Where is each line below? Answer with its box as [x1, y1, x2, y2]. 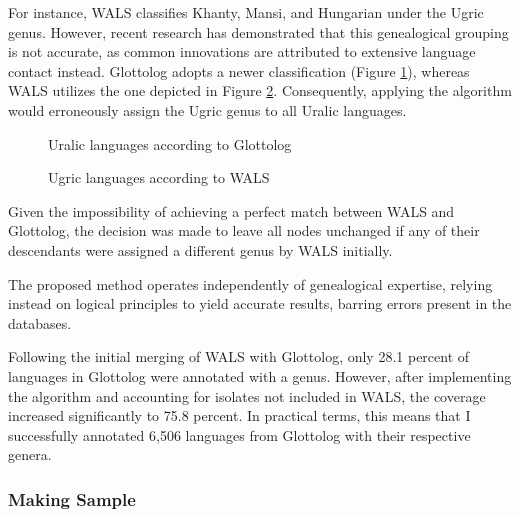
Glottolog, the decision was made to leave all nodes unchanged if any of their [8, 220, 480, 241]
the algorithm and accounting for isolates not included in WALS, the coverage [8, 385, 486, 406]
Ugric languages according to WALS [48, 167, 270, 188]
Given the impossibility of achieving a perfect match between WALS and [8, 200, 455, 221]
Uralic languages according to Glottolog [48, 133, 292, 154]
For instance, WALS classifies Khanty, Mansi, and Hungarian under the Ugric [8, 2, 484, 22]
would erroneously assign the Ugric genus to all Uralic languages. [8, 99, 407, 120]
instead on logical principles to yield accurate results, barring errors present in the [8, 293, 512, 314]
